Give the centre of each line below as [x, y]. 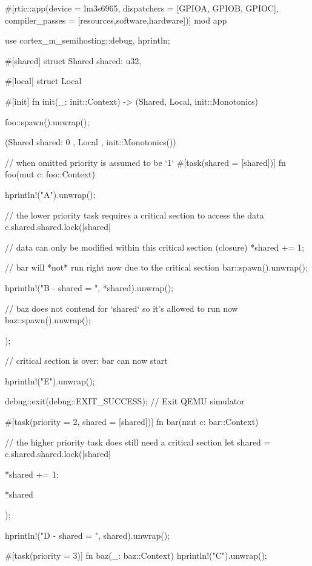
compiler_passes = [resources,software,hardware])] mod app [116, 20]
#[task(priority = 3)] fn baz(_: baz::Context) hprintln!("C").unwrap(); [136, 555]
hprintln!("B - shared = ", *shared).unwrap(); [89, 287]
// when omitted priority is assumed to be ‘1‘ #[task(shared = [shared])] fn [145, 162]
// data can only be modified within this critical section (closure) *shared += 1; [154, 247]
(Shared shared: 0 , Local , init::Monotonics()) [91, 142]
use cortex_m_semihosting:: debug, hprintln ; [88, 40]
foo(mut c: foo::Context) [50, 174]
